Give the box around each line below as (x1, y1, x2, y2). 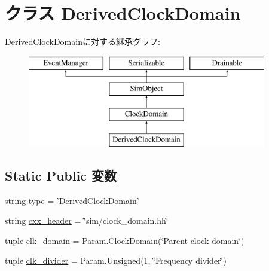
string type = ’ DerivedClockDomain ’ (5, 194, 139, 206)
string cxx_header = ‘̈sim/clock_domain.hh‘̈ (5, 214, 169, 227)
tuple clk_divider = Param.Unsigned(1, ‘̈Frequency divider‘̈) (5, 254, 227, 267)
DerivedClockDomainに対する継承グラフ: (5, 35, 160, 48)
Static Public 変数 (5, 166, 117, 184)
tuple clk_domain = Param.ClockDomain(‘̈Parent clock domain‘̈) (5, 234, 244, 246)
